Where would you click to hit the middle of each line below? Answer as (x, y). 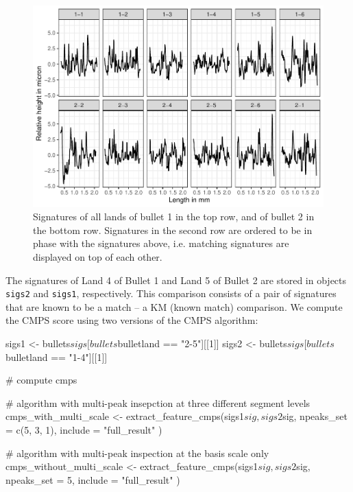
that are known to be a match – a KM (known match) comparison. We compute (174, 306)
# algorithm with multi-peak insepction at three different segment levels (158, 402)
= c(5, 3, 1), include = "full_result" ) (84, 429)
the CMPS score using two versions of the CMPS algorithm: (132, 320)
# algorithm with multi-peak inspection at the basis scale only (137, 453)
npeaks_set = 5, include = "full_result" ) (93, 479)
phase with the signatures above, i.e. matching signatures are (161, 243)
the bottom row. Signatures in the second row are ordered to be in (173, 230)
